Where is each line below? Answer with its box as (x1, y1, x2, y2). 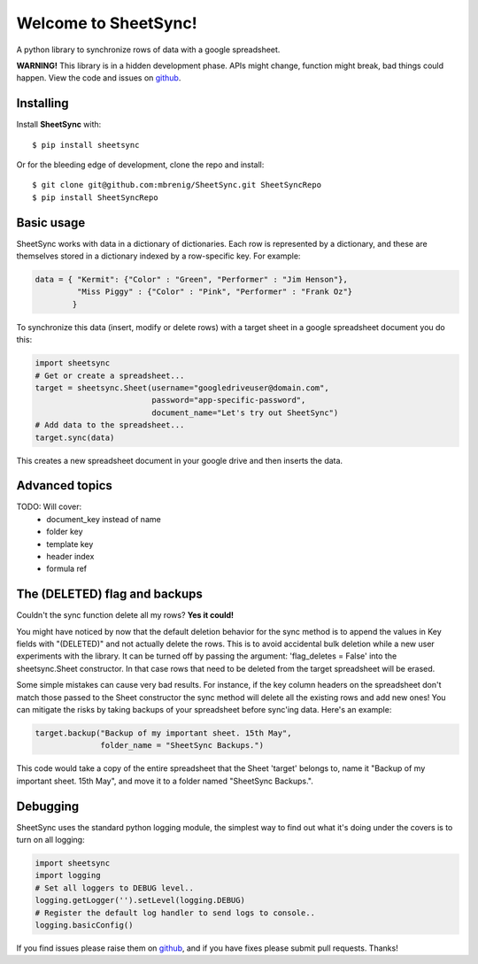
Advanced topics (16, 478, 112, 493)
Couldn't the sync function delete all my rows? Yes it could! (16, 610, 235, 621)
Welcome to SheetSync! (16, 13, 198, 33)
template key (46, 538, 94, 549)
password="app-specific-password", (151, 395, 306, 405)
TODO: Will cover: (16, 501, 82, 513)
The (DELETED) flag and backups (16, 587, 204, 602)
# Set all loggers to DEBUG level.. (35, 883, 195, 893)
